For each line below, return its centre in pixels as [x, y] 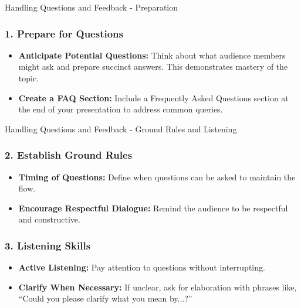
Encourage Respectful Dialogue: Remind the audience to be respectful [153, 208]
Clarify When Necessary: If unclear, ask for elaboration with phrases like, [158, 287]
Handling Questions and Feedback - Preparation [92, 7]
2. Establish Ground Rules [69, 155]
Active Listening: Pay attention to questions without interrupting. [142, 267]
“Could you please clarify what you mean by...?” [105, 298]
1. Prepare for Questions [64, 33]
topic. [29, 78]
